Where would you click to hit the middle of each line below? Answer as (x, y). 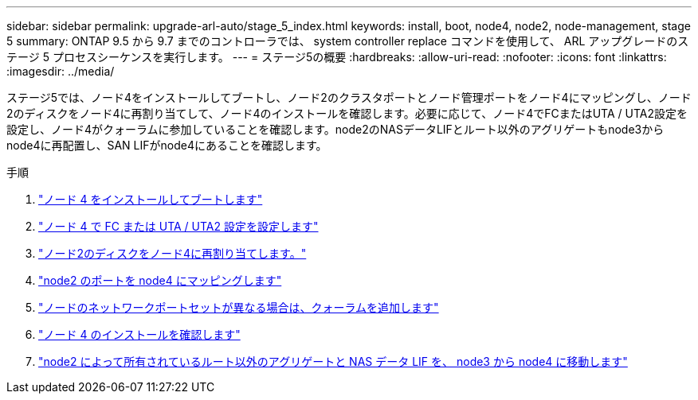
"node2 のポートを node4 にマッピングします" (160, 280)
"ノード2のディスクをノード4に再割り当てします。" (173, 253)
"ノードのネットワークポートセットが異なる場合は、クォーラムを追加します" (239, 307)
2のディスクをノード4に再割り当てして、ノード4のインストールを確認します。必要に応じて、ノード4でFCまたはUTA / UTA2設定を (347, 113)
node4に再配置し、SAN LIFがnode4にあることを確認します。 (167, 145)
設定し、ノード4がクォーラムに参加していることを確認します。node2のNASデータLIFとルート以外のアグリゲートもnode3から (335, 129)
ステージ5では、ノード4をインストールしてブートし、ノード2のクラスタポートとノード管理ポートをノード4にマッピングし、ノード (349, 97)
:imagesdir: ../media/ (61, 71)
